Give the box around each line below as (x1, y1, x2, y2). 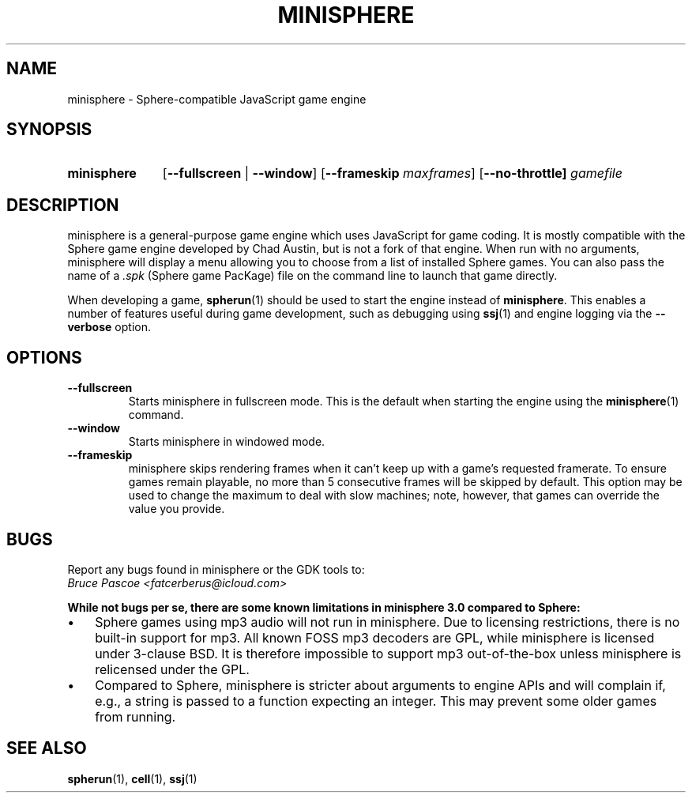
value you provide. (128, 502, 225, 516)
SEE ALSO (6, 738, 87, 759)
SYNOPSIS (6, 119, 92, 140)
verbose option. (67, 320, 151, 334)
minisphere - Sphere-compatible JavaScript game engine (67, 92, 367, 106)
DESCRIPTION (6, 194, 119, 215)
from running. (95, 708, 176, 725)
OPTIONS (6, 347, 82, 367)
